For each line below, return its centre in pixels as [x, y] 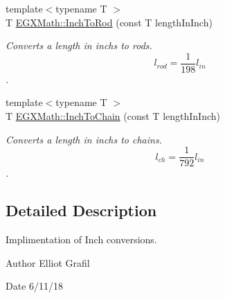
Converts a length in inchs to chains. [84, 139]
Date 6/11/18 [35, 286]
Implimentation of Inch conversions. [81, 239]
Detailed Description [81, 210]
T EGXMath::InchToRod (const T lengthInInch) [109, 22]
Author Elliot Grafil [48, 262]
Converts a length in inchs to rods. [79, 45]
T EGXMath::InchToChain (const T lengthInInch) [113, 116]
